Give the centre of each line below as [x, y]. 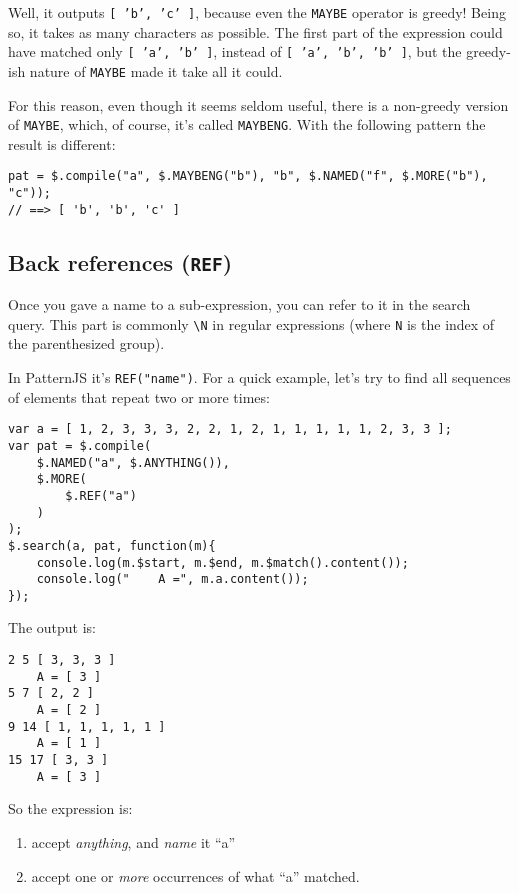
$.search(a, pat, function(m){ [112, 545]
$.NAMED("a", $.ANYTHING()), [133, 462]
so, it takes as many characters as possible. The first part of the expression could [255, 31]
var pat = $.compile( [80, 445]
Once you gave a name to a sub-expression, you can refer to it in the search [239, 304]
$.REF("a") [101, 495]
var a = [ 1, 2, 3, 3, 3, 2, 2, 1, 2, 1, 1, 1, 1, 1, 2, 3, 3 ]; [230, 429]
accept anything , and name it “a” [133, 841]
